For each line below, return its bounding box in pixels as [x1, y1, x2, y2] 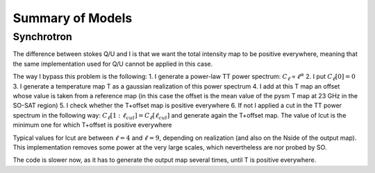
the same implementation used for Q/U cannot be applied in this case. [12, 60, 213, 68]
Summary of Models [12, 10, 133, 26]
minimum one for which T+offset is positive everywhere [12, 121, 173, 129]
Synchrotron [12, 30, 72, 43]
